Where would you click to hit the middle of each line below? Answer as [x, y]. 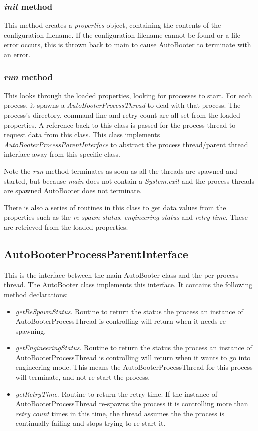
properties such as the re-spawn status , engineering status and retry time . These [126, 217]
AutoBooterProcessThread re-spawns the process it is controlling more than [132, 403]
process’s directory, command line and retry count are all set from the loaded [122, 115]
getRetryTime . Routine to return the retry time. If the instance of [116, 393]
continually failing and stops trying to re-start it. [91, 423]
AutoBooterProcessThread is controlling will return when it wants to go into [133, 357]
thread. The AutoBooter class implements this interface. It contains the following [128, 284]
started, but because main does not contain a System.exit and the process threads [129, 181]
